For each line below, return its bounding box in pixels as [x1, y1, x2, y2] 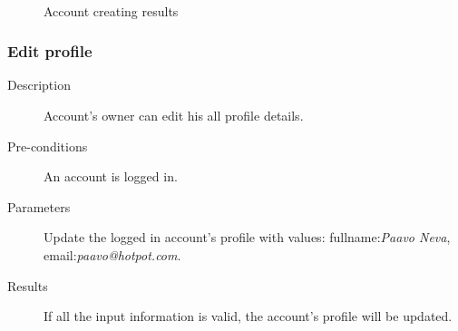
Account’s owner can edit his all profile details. [44, 106, 304, 124]
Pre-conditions [7, 136, 88, 155]
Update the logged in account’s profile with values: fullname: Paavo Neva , [44, 228, 451, 247]
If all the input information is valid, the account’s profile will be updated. [44, 307, 453, 326]
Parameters [7, 197, 71, 216]
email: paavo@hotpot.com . [44, 245, 181, 264]
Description [7, 75, 71, 94]
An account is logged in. [44, 167, 178, 186]
